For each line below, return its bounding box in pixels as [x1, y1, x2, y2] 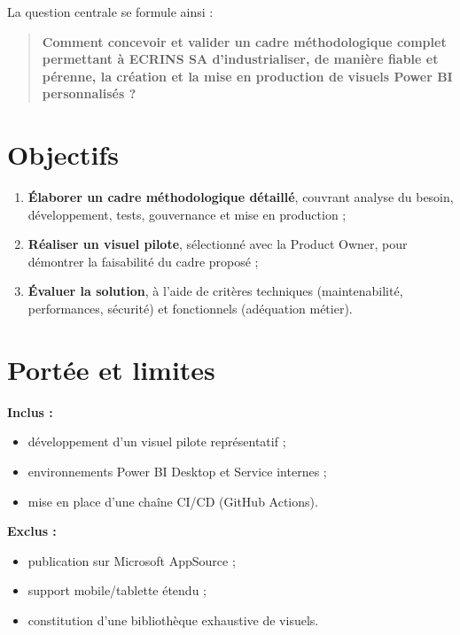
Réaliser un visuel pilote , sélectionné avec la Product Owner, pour [27, 235, 408, 253]
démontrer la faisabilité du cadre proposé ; [27, 252, 259, 270]
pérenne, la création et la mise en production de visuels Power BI [42, 66, 453, 85]
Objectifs [7, 136, 119, 173]
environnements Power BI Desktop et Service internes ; [27, 461, 327, 480]
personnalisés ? [42, 84, 136, 103]
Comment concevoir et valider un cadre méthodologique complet [42, 32, 447, 50]
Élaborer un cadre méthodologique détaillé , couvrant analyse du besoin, [27, 188, 454, 206]
